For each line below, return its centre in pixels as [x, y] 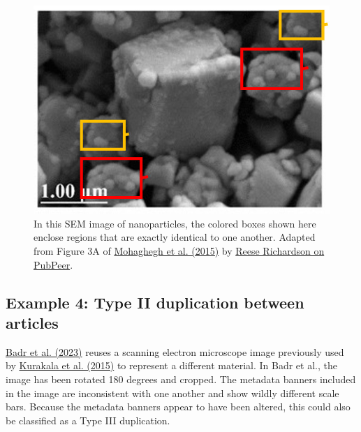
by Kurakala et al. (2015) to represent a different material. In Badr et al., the [171, 365]
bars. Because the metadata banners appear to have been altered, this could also [178, 407]
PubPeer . [53, 264]
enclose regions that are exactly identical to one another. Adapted [175, 237]
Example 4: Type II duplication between [155, 302]
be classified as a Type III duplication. [88, 420]
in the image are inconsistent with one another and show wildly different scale [172, 393]
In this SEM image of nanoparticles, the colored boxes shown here [175, 223]
